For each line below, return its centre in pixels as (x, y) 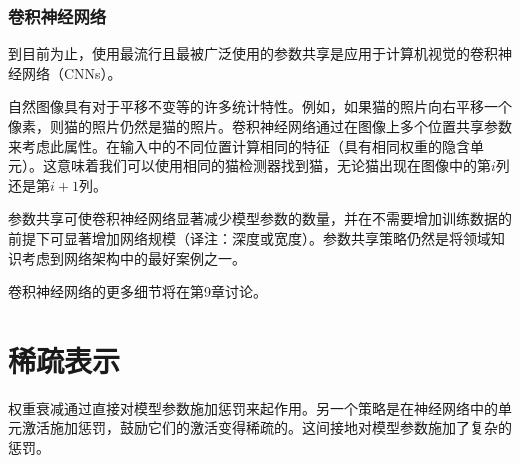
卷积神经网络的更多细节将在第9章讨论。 (137, 291)
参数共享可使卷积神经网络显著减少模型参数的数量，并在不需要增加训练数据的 (260, 218)
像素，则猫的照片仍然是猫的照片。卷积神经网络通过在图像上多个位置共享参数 (260, 126)
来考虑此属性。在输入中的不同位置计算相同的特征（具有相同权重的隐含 (239, 145)
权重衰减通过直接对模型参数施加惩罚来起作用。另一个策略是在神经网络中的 (253, 407)
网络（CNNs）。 (71, 72)
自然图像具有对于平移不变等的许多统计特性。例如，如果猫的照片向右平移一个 (260, 106)
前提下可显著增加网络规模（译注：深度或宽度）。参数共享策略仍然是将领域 (249, 237)
